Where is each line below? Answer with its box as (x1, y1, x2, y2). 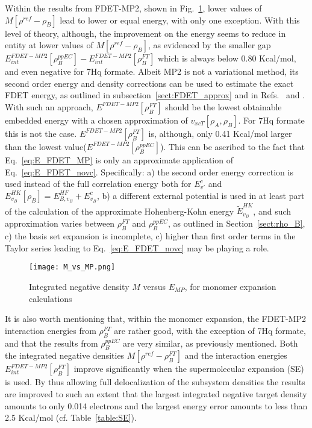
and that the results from (5, 336, 98, 349)
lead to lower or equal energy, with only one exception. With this (60, 13, 300, 26)
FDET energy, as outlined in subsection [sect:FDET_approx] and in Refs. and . (5, 89, 305, 101)
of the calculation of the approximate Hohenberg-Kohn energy (5, 204, 234, 217)
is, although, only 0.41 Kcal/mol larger (148, 127, 292, 139)
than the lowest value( (5, 140, 87, 153)
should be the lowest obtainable (165, 100, 282, 113)
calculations (29, 292, 72, 304)
